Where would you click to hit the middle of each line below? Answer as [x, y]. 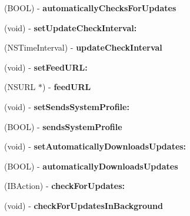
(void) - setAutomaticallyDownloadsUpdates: [95, 146]
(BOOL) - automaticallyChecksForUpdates [90, 8]
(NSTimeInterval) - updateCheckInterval [83, 47]
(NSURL [20, 87]
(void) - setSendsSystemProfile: [67, 106]
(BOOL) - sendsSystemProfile [63, 126]
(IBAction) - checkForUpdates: [65, 186]
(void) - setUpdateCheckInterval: [71, 27]
